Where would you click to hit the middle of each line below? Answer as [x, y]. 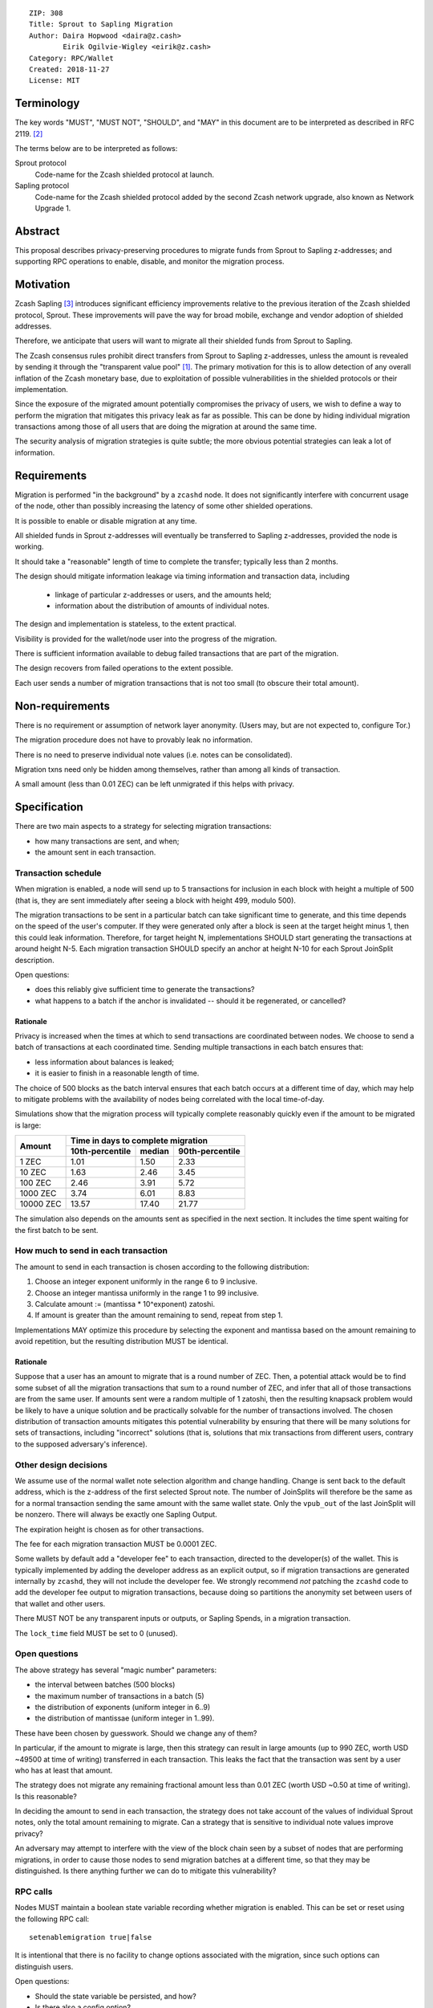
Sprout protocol [41, 163]
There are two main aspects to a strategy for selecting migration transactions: [143, 826]
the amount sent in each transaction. [95, 852]
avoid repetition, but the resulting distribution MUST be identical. [121, 1341]
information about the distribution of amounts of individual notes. [162, 606]
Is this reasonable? [46, 1796]
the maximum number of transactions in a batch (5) [119, 1696]
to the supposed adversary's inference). [81, 1444]
